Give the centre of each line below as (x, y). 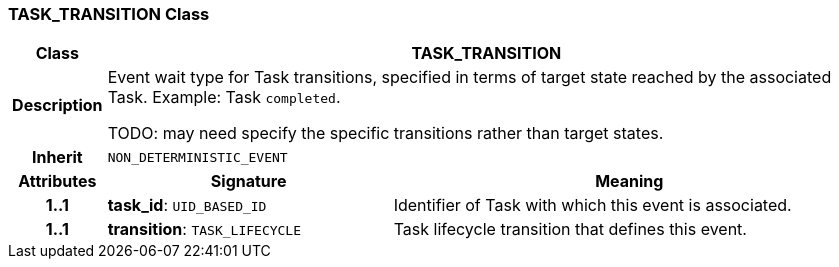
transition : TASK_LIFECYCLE (204, 229)
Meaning (629, 181)
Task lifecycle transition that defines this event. (570, 229)
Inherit (57, 157)
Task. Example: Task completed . (224, 97)
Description (57, 105)
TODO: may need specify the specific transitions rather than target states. (385, 133)
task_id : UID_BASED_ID (187, 205)
